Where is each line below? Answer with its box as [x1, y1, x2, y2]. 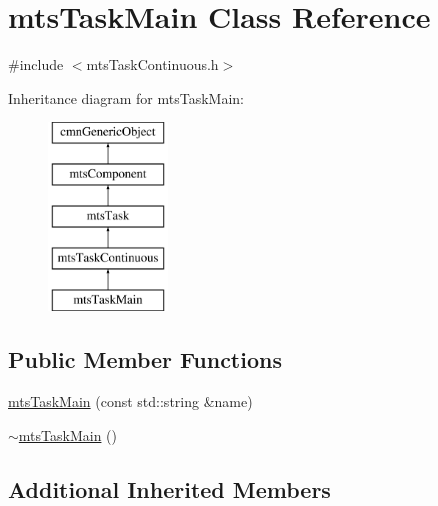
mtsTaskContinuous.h [86, 54, 219, 75]
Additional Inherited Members [8, 473, 331, 504]
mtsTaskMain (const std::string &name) [8, 391, 253, 412]
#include [8, 54, 64, 75]
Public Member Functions [8, 344, 282, 375]
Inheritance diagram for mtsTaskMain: [8, 87, 244, 108]
